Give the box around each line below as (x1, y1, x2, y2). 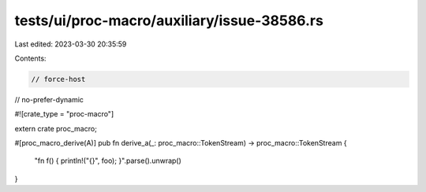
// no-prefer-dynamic (14, 94, 84, 104)
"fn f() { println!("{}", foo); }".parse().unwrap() (34, 156, 181, 165)
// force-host (31, 75, 86, 83)
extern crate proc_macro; (14, 124, 98, 133)
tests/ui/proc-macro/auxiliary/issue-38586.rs (14, 12, 323, 29)
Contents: (14, 54, 47, 63)
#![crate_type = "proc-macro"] (14, 109, 114, 119)
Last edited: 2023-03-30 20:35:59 (14, 39, 127, 49)
